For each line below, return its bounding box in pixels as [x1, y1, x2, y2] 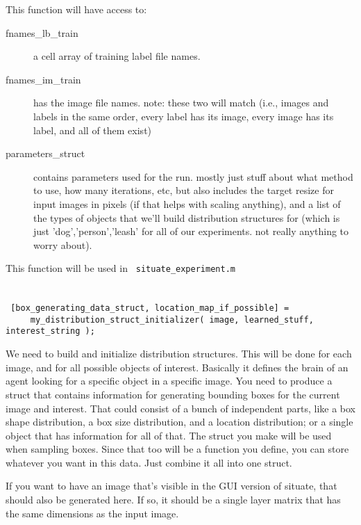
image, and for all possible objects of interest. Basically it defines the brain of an [6, 360, 349, 374]
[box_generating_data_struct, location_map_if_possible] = [10, 303, 289, 314]
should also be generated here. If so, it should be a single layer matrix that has [6, 492, 341, 507]
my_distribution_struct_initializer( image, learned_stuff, [30, 314, 314, 325]
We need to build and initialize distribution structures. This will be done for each [6, 346, 352, 361]
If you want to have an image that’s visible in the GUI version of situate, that [6, 478, 337, 493]
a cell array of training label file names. [33, 49, 201, 63]
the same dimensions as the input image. [6, 506, 179, 520]
